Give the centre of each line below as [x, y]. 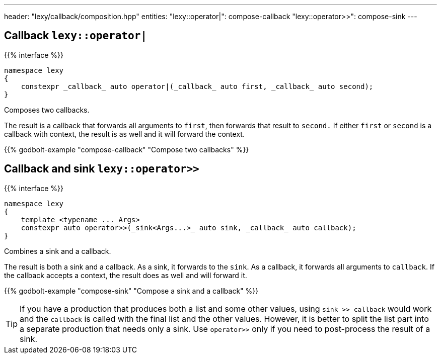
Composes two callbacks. [47, 110]
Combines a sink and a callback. [58, 251]
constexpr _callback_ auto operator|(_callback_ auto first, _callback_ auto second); [197, 86]
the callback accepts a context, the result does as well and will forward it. [126, 275]
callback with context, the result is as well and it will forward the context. [124, 134]
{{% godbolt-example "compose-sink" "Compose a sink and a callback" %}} [131, 291]
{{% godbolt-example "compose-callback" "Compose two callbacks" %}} [127, 149]
